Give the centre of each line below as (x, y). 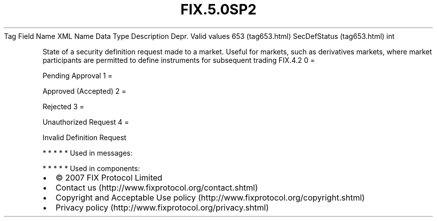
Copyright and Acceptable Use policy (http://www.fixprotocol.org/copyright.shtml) (210, 197)
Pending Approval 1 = (78, 75)
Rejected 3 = (63, 106)
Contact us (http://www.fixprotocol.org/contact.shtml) (157, 187)
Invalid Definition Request (85, 137)
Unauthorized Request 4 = (86, 122)
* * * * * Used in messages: (88, 153)
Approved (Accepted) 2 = (85, 91)
